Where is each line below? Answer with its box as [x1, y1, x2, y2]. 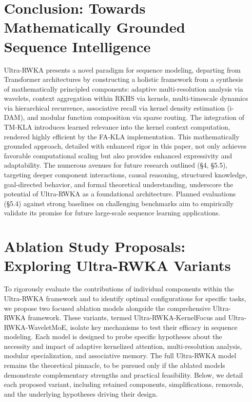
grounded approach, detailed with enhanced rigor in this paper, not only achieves [4, 141, 247, 151]
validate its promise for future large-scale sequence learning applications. [4, 208, 220, 218]
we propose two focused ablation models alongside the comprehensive [4, 303, 211, 313]
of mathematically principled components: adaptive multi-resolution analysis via [4, 83, 243, 94]
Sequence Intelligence [4, 36, 151, 56]
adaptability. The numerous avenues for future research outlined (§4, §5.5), [4, 160, 228, 170]
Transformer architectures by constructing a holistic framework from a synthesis [4, 74, 243, 84]
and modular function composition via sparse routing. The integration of [27, 112, 244, 122]
